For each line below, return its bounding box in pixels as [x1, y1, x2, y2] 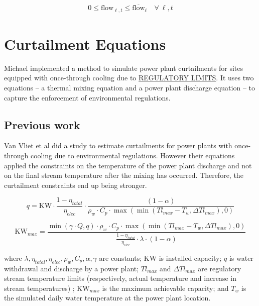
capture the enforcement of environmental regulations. [4, 92, 171, 103]
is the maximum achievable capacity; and [102, 282, 229, 293]
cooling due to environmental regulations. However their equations [30, 150, 235, 160]
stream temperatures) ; [4, 282, 75, 293]
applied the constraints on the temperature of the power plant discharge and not [4, 160, 252, 170]
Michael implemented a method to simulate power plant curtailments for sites [4, 62, 243, 73]
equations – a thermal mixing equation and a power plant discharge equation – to [4, 82, 255, 93]
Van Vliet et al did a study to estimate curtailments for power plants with [4, 140, 232, 151]
